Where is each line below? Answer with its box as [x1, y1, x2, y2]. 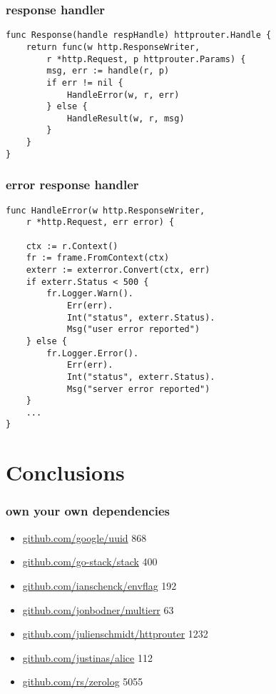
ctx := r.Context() [26, 241, 118, 251]
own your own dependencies [6, 502, 170, 520]
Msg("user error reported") [66, 324, 200, 335]
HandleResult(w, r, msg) [66, 113, 185, 124]
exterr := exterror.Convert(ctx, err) [26, 264, 210, 275]
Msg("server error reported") [66, 383, 210, 394]
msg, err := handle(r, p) [46, 66, 170, 76]
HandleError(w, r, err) [66, 89, 180, 100]
